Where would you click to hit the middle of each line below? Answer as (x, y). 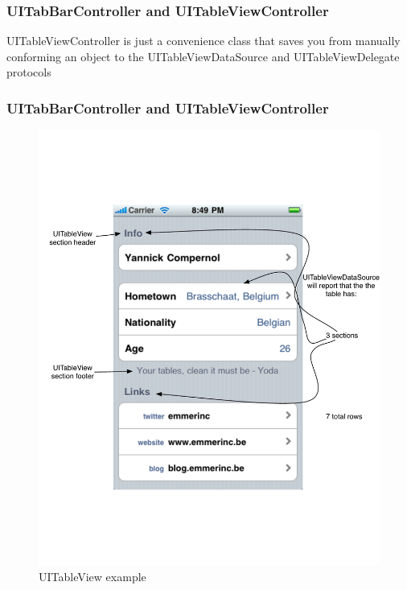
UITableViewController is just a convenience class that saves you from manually (203, 41)
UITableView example (92, 576)
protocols (29, 72)
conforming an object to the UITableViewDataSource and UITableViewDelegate (203, 56)
